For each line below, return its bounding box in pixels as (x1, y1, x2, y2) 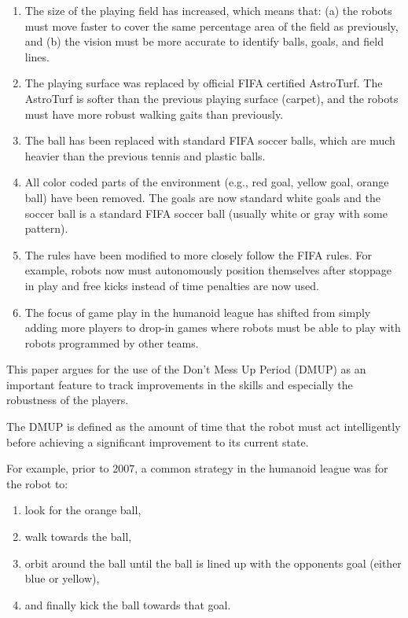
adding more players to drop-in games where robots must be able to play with (24, 319, 401, 336)
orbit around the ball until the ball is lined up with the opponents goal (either (24, 554, 402, 571)
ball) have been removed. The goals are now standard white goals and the (24, 189, 381, 205)
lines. (24, 48, 50, 64)
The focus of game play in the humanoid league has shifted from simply (24, 303, 371, 320)
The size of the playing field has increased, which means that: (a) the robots (24, 2, 392, 18)
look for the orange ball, (24, 502, 142, 518)
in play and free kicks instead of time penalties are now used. (24, 277, 319, 293)
